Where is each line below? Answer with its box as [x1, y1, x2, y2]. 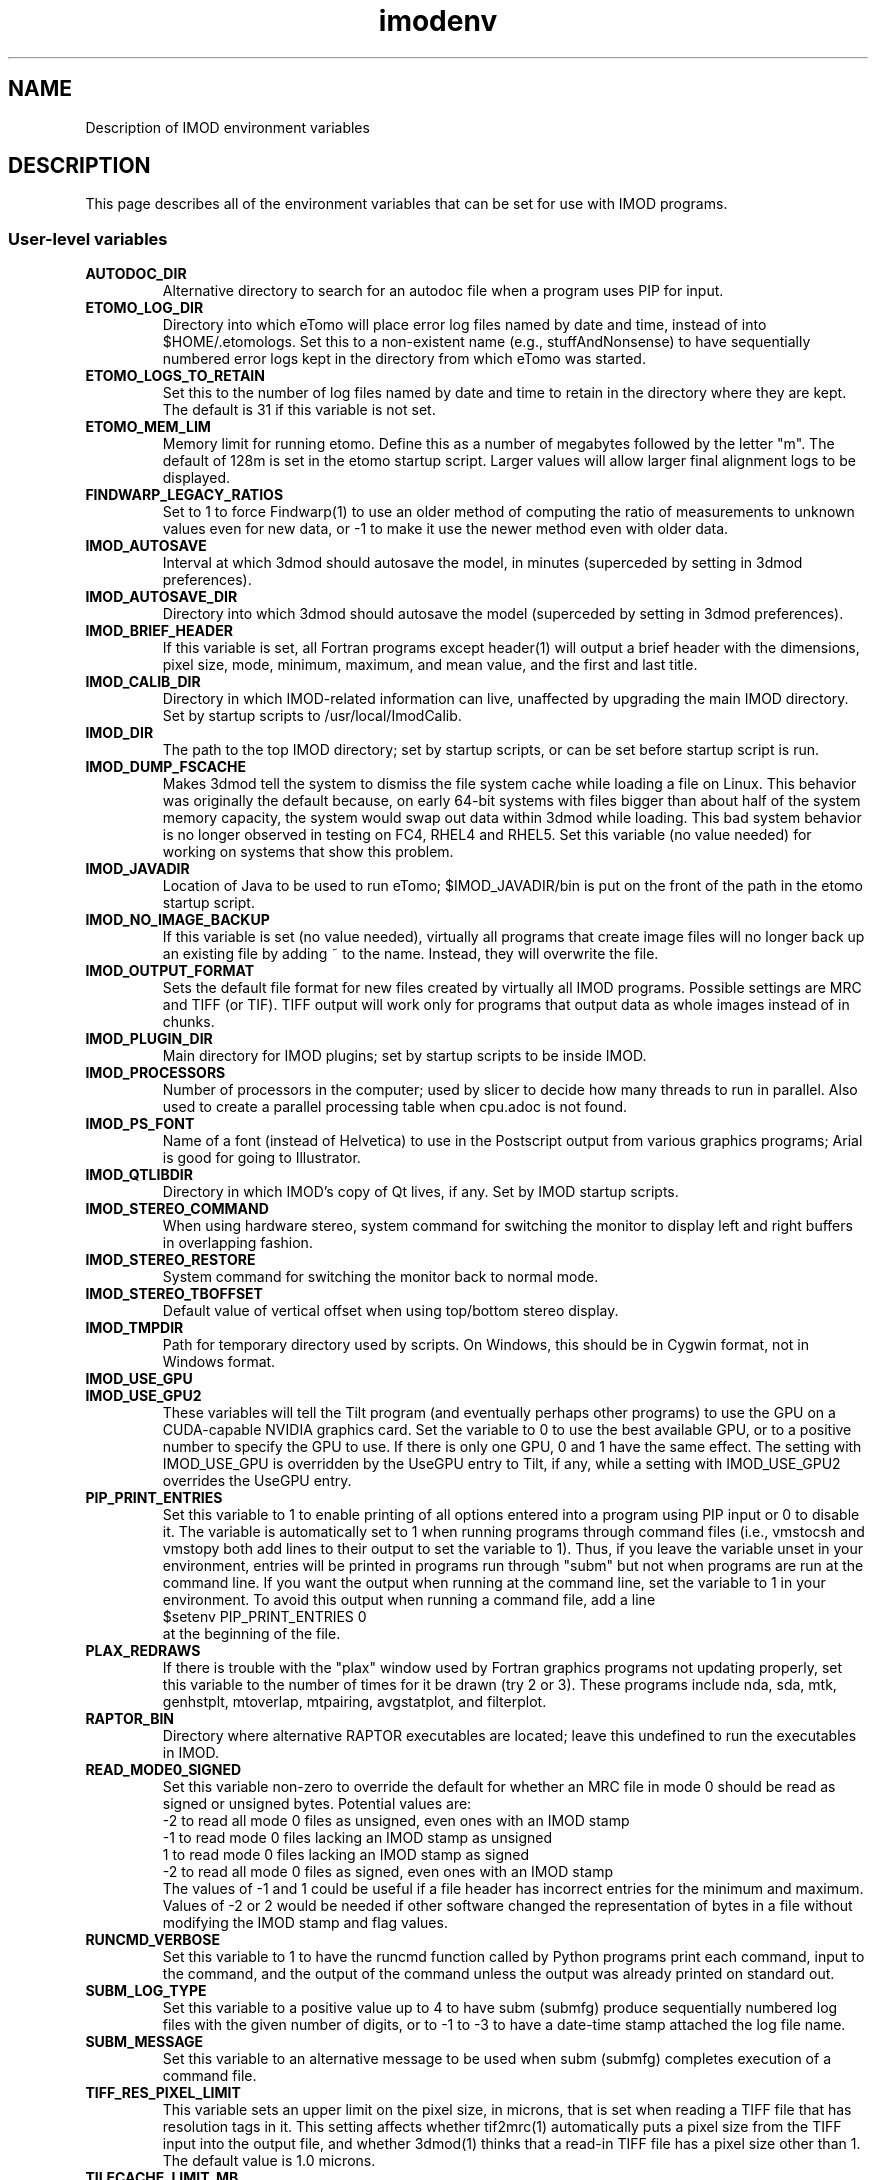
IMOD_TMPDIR [85, 1319, 184, 1337]
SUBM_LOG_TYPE [85, 1982, 207, 2000]
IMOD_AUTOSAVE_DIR [85, 588, 238, 606]
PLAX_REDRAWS [85, 1642, 201, 1660]
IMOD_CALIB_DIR [85, 673, 201, 691]
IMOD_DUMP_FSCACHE [85, 758, 246, 776]
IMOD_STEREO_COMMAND [85, 1200, 269, 1218]
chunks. [162, 1013, 215, 1031]
